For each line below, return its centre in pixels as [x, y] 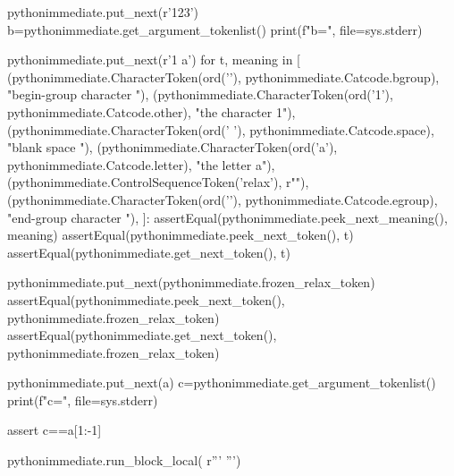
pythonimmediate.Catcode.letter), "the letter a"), [141, 164]
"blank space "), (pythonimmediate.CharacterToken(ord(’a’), [172, 147]
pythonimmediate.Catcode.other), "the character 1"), [151, 111]
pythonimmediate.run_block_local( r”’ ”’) [124, 460]
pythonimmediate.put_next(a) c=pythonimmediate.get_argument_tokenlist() [222, 382]
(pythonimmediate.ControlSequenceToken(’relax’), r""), [158, 182]
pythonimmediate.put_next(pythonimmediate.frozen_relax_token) [191, 282]
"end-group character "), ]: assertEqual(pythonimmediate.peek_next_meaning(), [227, 217]
